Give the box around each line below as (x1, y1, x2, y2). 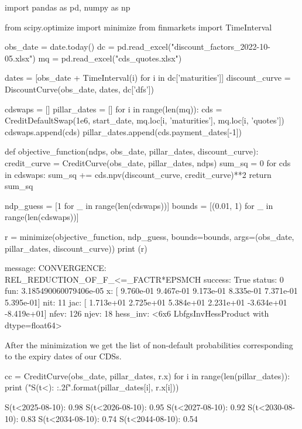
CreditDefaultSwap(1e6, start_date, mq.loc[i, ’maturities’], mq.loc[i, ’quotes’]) (5, 114, 284, 126)
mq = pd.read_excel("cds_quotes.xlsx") (38, 52, 182, 64)
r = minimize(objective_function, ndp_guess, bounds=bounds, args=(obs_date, (5, 230, 294, 242)
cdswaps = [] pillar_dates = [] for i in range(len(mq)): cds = (5, 102, 222, 115)
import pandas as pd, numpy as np (5, 1, 131, 13)
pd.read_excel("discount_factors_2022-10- (117, 40, 270, 53)
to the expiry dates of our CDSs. (5, 350, 122, 362)
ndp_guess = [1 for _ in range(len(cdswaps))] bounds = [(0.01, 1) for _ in (5, 199, 273, 211)
